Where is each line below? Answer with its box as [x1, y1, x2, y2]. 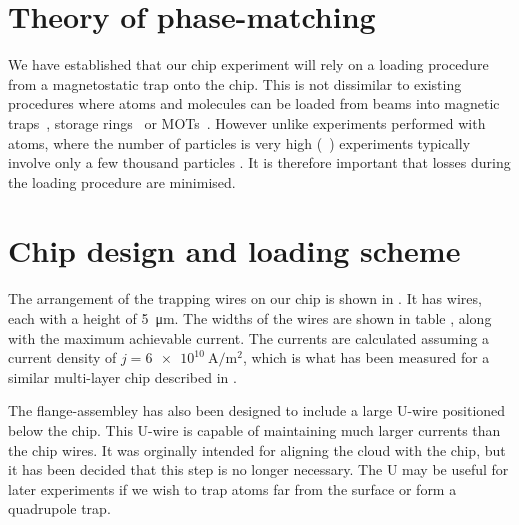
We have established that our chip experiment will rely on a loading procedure [8, 54, 489, 75]
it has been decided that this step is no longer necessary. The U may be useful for [8, 459, 509, 480]
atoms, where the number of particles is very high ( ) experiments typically [8, 132, 471, 153]
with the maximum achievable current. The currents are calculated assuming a [8, 327, 490, 348]
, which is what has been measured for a [242, 347, 490, 368]
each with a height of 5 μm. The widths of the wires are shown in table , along [8, 308, 492, 328]
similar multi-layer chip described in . [8, 366, 237, 387]
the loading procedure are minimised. [8, 171, 236, 192]
